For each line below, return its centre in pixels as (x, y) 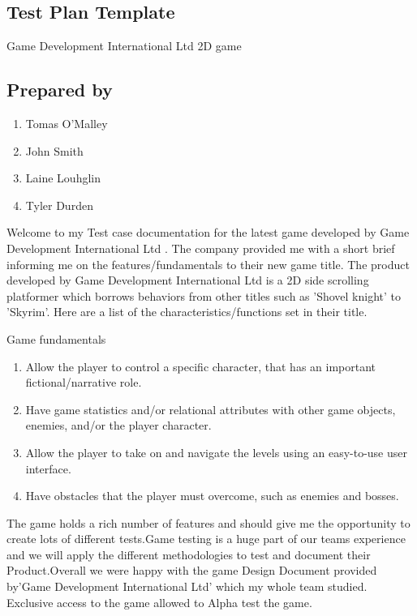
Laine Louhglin (63, 178)
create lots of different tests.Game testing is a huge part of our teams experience (206, 539)
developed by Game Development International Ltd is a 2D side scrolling (188, 280)
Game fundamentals (56, 338)
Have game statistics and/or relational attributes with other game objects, (211, 409)
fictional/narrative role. (84, 382)
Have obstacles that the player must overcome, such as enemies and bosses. (212, 496)
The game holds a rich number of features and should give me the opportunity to (208, 522)
